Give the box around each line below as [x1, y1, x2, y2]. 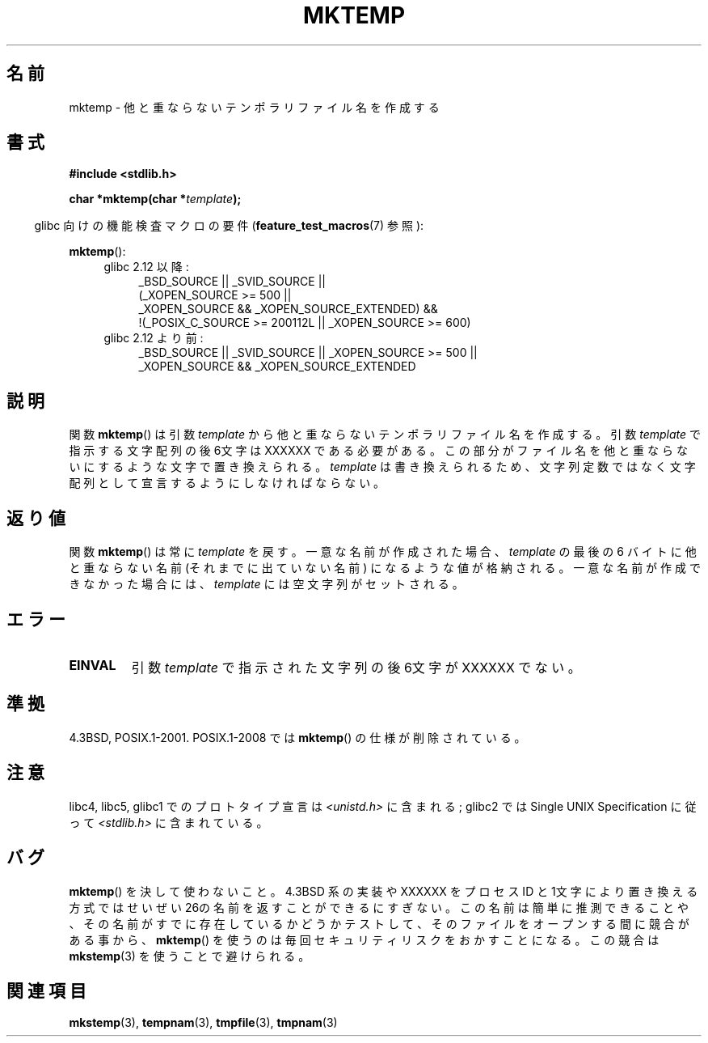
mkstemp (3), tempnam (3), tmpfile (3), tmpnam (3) [69, 1015, 338, 1030]
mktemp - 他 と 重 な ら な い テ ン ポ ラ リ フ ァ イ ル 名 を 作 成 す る [69, 100, 440, 114]
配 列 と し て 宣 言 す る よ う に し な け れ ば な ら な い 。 [69, 476, 386, 490]
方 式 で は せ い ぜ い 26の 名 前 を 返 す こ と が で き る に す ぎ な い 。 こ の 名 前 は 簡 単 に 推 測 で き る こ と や [69, 900, 689, 914]
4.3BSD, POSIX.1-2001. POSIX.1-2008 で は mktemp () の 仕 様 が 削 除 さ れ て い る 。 [69, 730, 526, 744]
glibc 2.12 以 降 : [103, 260, 189, 274]
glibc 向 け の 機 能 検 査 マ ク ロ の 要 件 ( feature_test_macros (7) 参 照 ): [34, 218, 424, 233]
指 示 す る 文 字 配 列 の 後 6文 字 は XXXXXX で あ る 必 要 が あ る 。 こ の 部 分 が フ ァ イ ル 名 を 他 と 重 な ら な [69, 443, 688, 458]
